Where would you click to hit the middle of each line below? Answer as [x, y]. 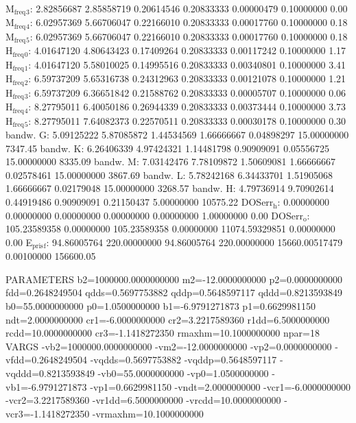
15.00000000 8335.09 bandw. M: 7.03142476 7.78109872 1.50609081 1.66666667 [171, 161]
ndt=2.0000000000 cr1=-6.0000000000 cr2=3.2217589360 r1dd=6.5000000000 [168, 319]
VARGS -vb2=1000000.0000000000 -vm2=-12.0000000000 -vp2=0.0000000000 [169, 346]
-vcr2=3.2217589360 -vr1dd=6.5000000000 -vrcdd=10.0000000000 [143, 400]
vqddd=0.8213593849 [50, 373]
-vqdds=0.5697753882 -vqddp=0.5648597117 [183, 360]
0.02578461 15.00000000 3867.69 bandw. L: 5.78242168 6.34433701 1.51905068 [169, 174]
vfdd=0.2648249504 [47, 360]
